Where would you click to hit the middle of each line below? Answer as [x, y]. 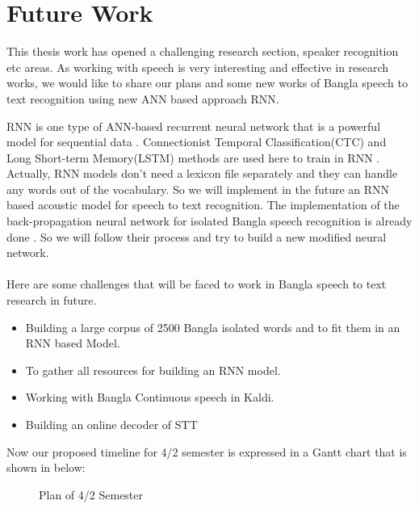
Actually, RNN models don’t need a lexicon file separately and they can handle [202, 173]
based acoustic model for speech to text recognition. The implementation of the [203, 205]
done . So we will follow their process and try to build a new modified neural [197, 236]
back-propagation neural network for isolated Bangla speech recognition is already [209, 221]
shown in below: [46, 467]
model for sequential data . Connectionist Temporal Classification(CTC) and [197, 142]
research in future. [52, 300]
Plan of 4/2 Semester [91, 494]
